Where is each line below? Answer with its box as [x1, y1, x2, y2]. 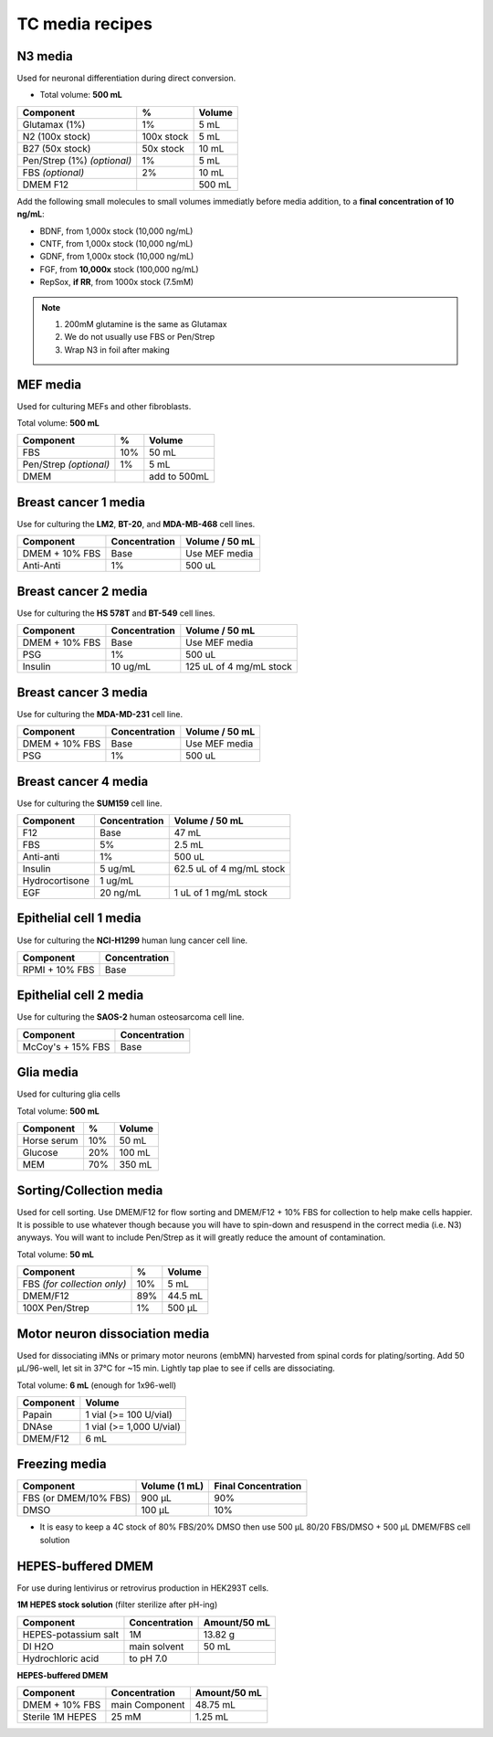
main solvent [129, 1640, 184, 1653]
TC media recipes [16, 14, 152, 34]
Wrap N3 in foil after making [64, 344, 171, 355]
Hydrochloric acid [22, 1652, 100, 1665]
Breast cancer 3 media [16, 684, 148, 700]
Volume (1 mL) [141, 1480, 205, 1493]
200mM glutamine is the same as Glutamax [64, 318, 227, 329]
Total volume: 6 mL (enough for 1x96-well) [16, 1380, 177, 1391]
